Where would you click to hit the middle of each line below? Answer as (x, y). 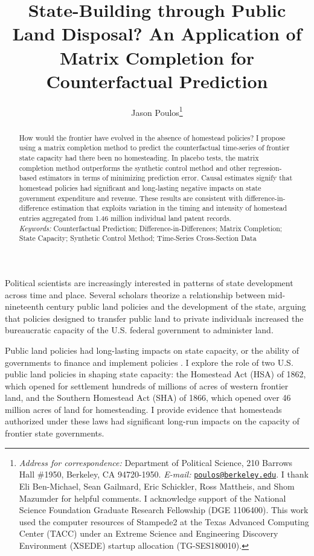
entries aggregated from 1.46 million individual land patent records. (125, 218)
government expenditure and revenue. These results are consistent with (131, 198)
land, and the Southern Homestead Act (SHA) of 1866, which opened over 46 (148, 398)
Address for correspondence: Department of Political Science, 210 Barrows (156, 462)
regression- (265, 168)
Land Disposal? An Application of (157, 34)
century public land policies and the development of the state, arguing (176, 306)
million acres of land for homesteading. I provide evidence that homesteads (143, 409)
